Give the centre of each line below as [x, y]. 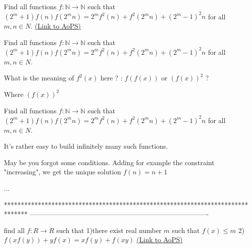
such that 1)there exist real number [109, 230]
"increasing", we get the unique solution [63, 172]
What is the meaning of [39, 78]
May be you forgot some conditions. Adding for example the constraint [109, 162]
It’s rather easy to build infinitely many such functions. [86, 146]
